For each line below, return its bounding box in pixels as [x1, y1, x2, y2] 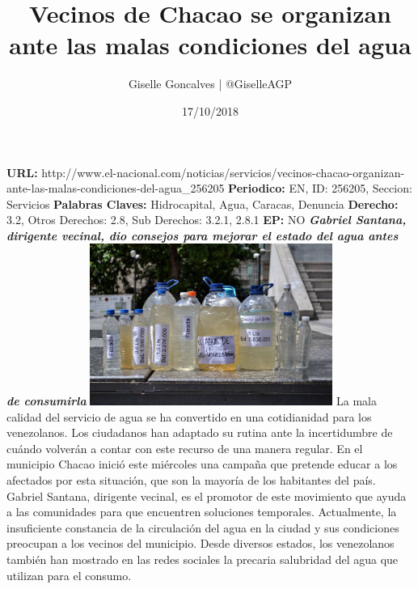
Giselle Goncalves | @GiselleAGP [128, 75, 293, 92]
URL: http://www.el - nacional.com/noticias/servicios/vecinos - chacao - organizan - [6, 163, 405, 180]
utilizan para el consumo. [6, 566, 132, 583]
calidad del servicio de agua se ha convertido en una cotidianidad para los [6, 408, 372, 425]
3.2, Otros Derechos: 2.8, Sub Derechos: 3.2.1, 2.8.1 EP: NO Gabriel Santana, [6, 211, 407, 228]
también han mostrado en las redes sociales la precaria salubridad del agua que [6, 550, 399, 567]
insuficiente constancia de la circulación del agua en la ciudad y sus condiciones [6, 519, 399, 536]
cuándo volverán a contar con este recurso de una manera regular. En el [6, 439, 363, 456]
